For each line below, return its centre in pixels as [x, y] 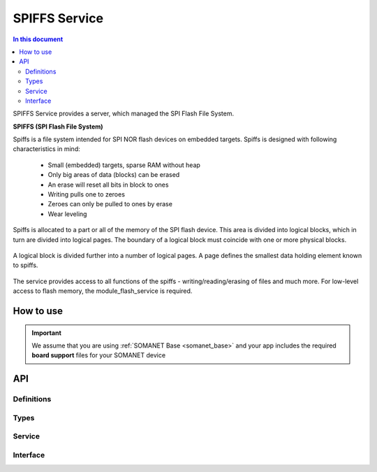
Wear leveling [67, 214]
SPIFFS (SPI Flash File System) [58, 127]
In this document [38, 39]
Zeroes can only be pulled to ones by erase [110, 204]
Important [47, 333]
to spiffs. [25, 265]
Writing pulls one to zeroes [87, 194]
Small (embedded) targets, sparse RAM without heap [124, 165]
